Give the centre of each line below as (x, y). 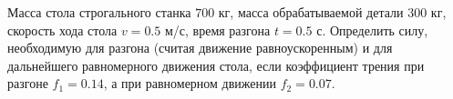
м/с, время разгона (217, 30)
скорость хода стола (62, 30)
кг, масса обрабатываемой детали (311, 12)
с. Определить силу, (372, 30)
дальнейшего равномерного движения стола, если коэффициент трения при (216, 65)
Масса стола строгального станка (99, 12)
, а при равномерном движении (190, 83)
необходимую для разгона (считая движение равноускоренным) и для (200, 48)
